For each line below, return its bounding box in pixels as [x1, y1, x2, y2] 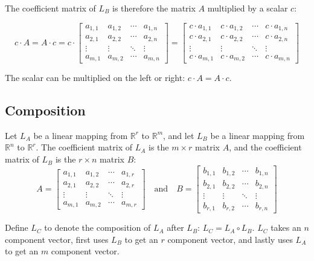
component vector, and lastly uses [167, 233, 293, 245]
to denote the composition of [44, 221, 151, 234]
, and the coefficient [229, 141, 302, 153]
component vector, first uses [5, 233, 109, 245]
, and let [163, 129, 194, 141]
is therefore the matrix [112, 2, 196, 14]
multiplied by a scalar [207, 2, 288, 14]
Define [5, 221, 28, 234]
